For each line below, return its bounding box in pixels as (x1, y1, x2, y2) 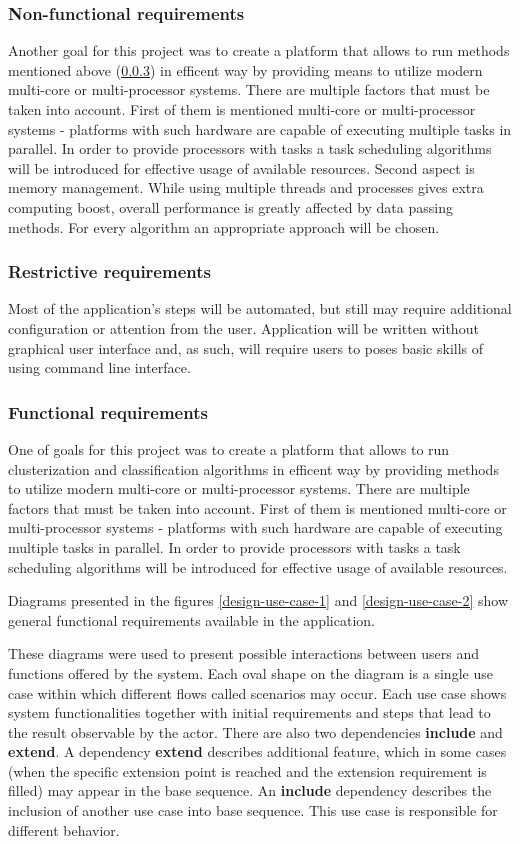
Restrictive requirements (8, 259, 211, 284)
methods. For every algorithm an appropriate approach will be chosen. (8, 216, 440, 237)
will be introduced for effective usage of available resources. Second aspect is (8, 157, 475, 178)
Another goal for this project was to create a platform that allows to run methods (8, 40, 510, 61)
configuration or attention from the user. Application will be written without (8, 317, 479, 338)
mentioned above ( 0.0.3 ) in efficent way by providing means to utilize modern (8, 59, 483, 80)
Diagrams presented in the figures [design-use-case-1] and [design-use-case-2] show (8, 590, 508, 611)
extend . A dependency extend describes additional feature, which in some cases (8, 741, 507, 762)
